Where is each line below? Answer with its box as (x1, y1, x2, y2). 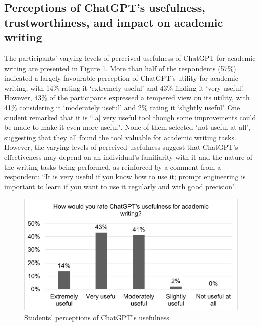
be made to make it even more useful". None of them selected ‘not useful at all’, (4, 122, 250, 133)
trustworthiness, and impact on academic (4, 14, 223, 30)
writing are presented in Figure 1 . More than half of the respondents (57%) (4, 62, 236, 73)
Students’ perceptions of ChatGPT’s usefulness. (24, 312, 171, 322)
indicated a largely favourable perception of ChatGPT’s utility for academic (4, 73, 238, 83)
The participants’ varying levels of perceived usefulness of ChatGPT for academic (4, 52, 256, 63)
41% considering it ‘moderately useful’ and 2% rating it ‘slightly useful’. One (4, 102, 240, 112)
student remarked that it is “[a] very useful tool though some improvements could (4, 112, 256, 122)
